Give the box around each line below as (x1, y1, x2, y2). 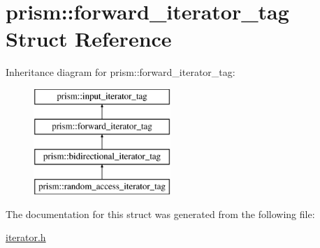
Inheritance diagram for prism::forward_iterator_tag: (6, 65, 235, 79)
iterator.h (6, 230, 46, 245)
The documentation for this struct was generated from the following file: (6, 206, 315, 221)
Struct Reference (6, 24, 172, 53)
